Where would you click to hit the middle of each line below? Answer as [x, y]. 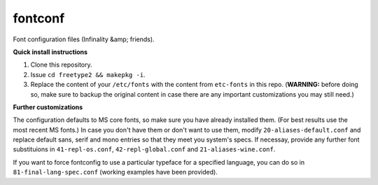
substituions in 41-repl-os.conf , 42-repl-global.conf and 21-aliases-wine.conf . [144, 149]
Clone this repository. [61, 65]
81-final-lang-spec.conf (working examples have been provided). [115, 172]
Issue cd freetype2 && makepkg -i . [88, 74]
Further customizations [48, 107]
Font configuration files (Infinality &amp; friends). [84, 39]
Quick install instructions [50, 52]
